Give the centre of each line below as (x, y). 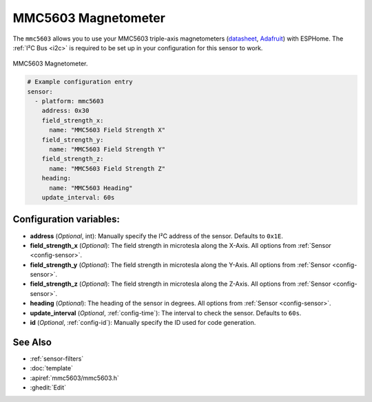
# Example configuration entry (80, 82)
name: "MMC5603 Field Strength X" (107, 130)
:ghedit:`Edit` (48, 388)
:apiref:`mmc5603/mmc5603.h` (75, 378)
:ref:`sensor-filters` (57, 359)
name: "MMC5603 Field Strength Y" (107, 149)
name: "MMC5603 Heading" (91, 188)
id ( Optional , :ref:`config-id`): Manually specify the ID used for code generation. (143, 323)
